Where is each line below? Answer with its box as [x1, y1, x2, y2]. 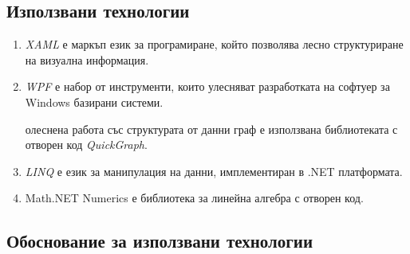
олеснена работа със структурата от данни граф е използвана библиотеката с [25, 120, 398, 137]
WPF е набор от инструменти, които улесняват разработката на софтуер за [25, 78, 390, 95]
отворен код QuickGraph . [25, 136, 148, 153]
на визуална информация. [25, 51, 149, 68]
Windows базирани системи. [25, 93, 164, 110]
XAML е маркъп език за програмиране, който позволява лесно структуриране [25, 36, 404, 53]
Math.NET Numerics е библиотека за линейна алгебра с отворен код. [25, 190, 364, 206]
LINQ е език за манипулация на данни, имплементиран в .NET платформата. [25, 162, 403, 179]
